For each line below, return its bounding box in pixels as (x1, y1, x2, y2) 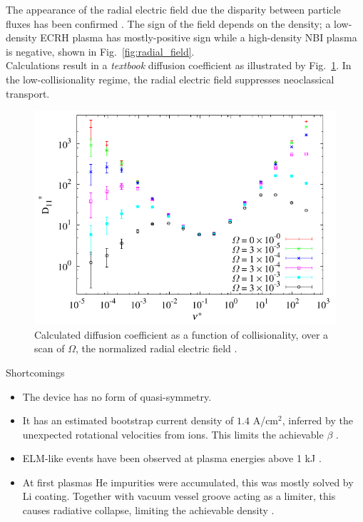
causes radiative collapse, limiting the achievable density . (22, 503, 275, 518)
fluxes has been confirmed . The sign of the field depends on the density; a (6, 16, 331, 31)
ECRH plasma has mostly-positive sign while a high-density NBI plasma (40, 30, 357, 45)
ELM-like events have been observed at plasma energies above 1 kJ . (22, 451, 322, 466)
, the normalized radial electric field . (75, 341, 237, 356)
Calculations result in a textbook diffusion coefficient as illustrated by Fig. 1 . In (6, 58, 352, 73)
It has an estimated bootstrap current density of (22, 413, 234, 428)
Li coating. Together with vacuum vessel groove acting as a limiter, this (22, 488, 336, 503)
